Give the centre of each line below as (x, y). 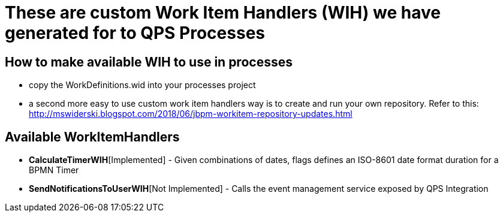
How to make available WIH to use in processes (149, 62)
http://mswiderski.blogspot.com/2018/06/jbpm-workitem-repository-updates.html (191, 114)
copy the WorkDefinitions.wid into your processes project (142, 85)
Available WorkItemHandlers (92, 137)
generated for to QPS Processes (135, 33)
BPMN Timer (54, 170)
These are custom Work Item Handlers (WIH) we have (223, 13)
